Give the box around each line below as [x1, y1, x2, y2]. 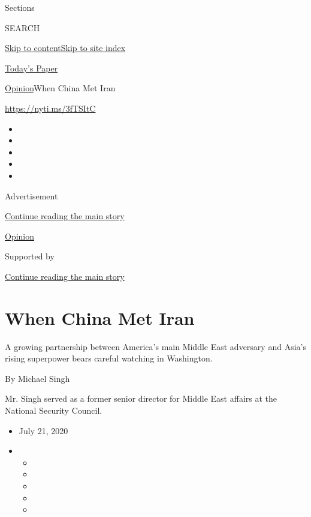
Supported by [5, 250, 55, 262]
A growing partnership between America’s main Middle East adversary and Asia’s [5, 340, 306, 352]
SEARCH [5, 21, 40, 34]
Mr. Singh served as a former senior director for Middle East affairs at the [5, 392, 277, 405]
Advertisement [5, 189, 58, 202]
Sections [5, 1, 35, 13]
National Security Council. [5, 404, 102, 416]
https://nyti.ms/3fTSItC [5, 101, 96, 114]
